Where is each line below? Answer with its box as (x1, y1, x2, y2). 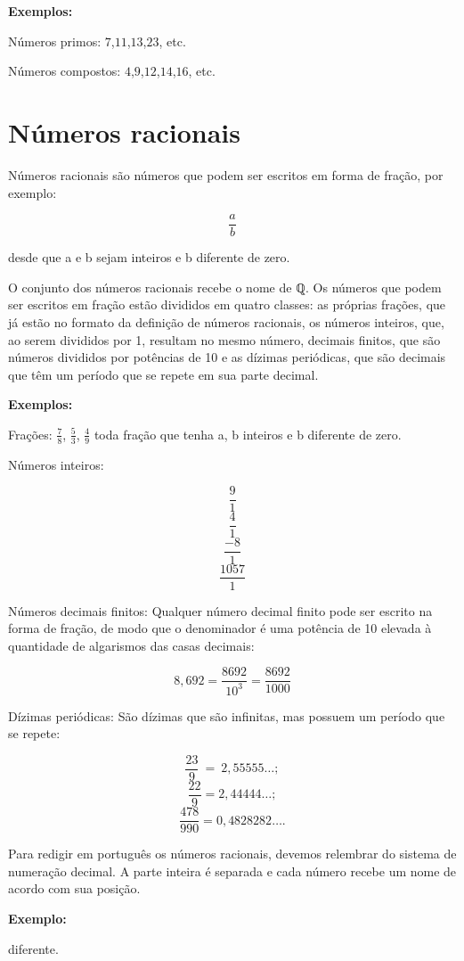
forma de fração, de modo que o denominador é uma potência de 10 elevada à (8, 619, 432, 637)
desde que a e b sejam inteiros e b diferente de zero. (8, 248, 290, 267)
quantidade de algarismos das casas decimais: (8, 636, 255, 654)
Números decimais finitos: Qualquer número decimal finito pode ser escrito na (8, 601, 433, 620)
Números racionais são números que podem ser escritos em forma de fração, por (8, 165, 444, 184)
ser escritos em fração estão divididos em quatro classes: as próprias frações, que (8, 295, 446, 314)
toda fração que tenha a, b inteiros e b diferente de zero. (94, 424, 402, 443)
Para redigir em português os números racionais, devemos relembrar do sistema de (8, 844, 457, 863)
